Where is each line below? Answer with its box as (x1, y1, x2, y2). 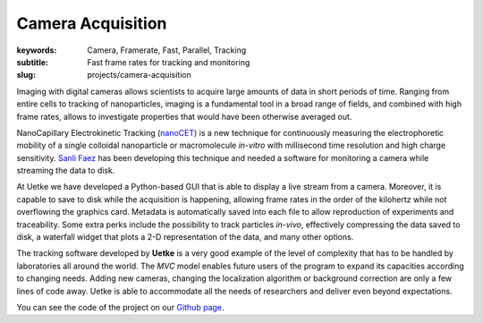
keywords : (16, 45, 57, 55)
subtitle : (16, 56, 49, 67)
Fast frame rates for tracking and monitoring (87, 56, 250, 67)
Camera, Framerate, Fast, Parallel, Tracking (87, 45, 247, 55)
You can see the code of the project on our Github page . (16, 302, 225, 312)
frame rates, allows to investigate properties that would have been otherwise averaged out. (16, 111, 352, 122)
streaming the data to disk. (16, 166, 115, 176)
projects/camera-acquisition (87, 70, 191, 81)
